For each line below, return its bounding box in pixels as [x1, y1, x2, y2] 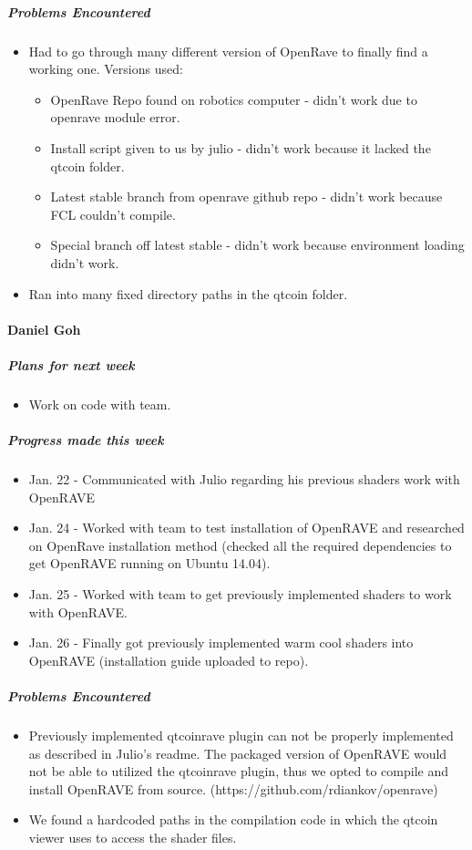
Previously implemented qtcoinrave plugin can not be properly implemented [28, 725, 454, 744]
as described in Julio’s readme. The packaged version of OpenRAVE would [28, 743, 447, 762]
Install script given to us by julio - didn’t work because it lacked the [50, 138, 431, 157]
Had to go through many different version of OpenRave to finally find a [28, 41, 428, 60]
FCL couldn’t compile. [50, 204, 176, 223]
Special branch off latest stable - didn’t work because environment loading [50, 235, 465, 254]
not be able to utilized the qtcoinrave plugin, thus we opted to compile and [28, 762, 448, 781]
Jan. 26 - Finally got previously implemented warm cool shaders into [28, 633, 414, 652]
